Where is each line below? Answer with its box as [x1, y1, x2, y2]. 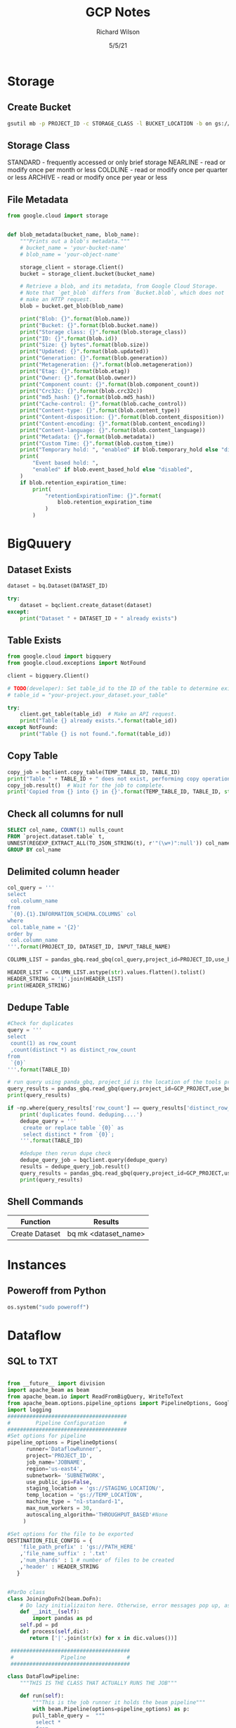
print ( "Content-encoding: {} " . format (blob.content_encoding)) [20, 420, 206, 427]
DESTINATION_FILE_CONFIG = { [7, 1537, 93, 1544]
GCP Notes [85, 4, 151, 20]
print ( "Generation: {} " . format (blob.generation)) [20, 355, 169, 362]
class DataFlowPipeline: [7, 1673, 80, 1680]
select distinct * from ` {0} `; [22, 1131, 114, 1138]
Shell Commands [7, 1196, 84, 1208]
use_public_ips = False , [25, 1478, 93, 1485]
